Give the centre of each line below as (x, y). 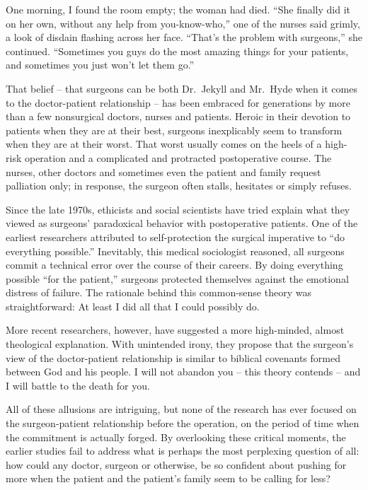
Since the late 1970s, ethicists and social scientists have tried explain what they (178, 209)
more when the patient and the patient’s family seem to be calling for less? (168, 478)
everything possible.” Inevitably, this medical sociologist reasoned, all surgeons (175, 251)
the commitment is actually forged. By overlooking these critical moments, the (176, 437)
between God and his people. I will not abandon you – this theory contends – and (183, 372)
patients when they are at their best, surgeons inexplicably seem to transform (174, 130)
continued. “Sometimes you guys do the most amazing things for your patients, (177, 51)
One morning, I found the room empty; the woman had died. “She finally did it (178, 9)
